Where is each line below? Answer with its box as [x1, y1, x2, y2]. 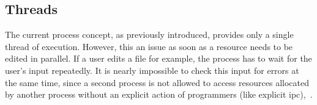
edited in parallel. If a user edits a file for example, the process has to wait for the [5, 52, 312, 65]
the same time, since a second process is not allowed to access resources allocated [5, 76, 309, 89]
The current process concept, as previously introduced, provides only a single [5, 28, 294, 41]
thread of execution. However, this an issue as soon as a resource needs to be [5, 40, 293, 52]
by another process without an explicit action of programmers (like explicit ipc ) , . [5, 88, 313, 101]
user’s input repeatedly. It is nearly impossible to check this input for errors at [5, 63, 299, 76]
